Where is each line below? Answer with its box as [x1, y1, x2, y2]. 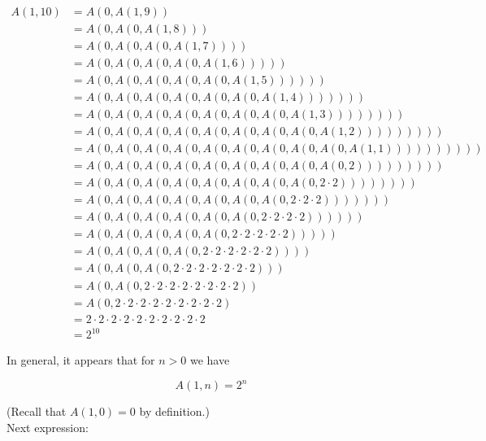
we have [189, 351, 230, 369]
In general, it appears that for [7, 351, 155, 369]
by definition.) [139, 403, 210, 420]
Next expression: [7, 418, 89, 435]
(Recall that [7, 403, 67, 420]
